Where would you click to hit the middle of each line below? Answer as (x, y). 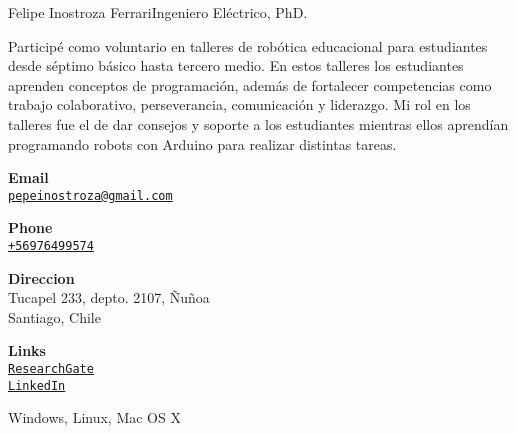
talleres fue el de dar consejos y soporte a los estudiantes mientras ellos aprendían (258, 123)
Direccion (41, 277)
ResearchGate (51, 369)
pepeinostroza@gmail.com (90, 195)
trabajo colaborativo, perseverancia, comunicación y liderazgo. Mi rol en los (239, 104)
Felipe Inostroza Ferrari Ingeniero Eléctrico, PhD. (158, 12)
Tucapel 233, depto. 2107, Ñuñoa (109, 297)
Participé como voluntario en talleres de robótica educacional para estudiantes (248, 45)
